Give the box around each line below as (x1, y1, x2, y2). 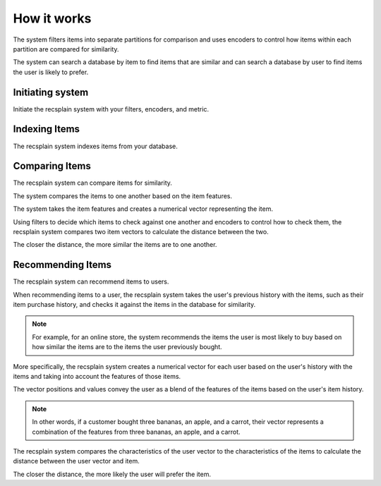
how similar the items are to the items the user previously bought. (32, 343, 222, 351)
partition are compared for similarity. (13, 44, 119, 53)
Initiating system (13, 86, 89, 98)
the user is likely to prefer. (13, 68, 89, 76)
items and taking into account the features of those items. (13, 372, 181, 381)
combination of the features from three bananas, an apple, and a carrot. (32, 427, 241, 436)
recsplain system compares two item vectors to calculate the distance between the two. (13, 228, 269, 236)
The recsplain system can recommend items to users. (13, 277, 169, 286)
